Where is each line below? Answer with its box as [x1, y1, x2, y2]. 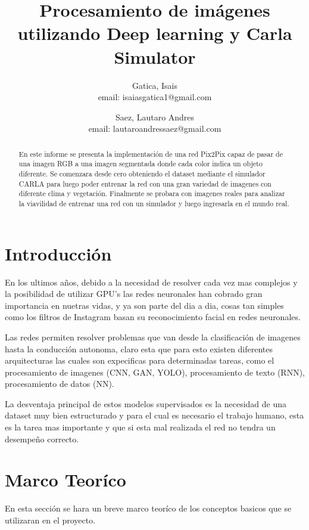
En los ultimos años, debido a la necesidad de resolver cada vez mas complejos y [5, 275, 298, 288]
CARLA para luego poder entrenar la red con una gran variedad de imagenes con [18, 178, 271, 188]
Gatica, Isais [132, 79, 178, 91]
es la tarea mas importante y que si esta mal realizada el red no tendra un [5, 421, 276, 433]
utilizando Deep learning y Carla [17, 21, 292, 45]
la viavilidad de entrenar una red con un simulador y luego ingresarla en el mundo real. [18, 198, 289, 208]
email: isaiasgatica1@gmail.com [98, 91, 212, 103]
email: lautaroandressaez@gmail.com [88, 122, 221, 135]
